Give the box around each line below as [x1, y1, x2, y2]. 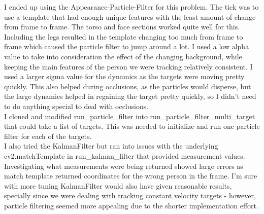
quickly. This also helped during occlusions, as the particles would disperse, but [4, 81, 251, 91]
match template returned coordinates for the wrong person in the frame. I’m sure [4, 170, 257, 181]
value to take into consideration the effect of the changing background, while [4, 51, 242, 61]
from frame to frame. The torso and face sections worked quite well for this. [4, 21, 240, 32]
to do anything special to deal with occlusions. [4, 100, 149, 111]
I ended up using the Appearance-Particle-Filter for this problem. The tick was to [4, 2, 259, 12]
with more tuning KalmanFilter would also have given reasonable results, [4, 180, 232, 191]
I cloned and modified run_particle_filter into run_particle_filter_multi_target [4, 111, 255, 121]
